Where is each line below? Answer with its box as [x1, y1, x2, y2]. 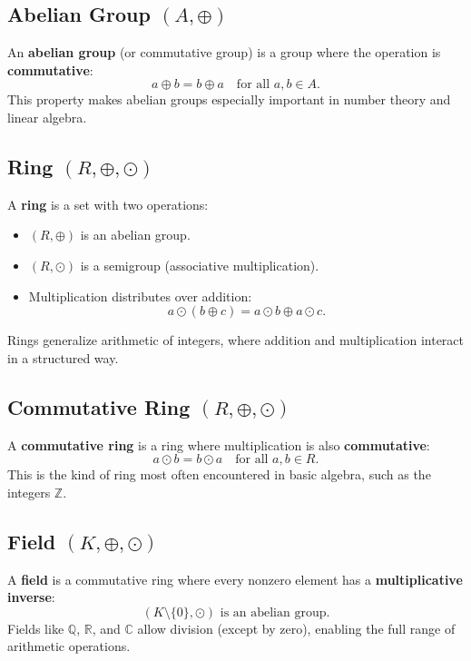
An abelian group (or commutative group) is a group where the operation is [7, 43, 441, 62]
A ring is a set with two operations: [7, 194, 209, 213]
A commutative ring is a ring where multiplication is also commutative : [7, 435, 430, 454]
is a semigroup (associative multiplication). [80, 255, 319, 274]
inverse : [7, 587, 55, 607]
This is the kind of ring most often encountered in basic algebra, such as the [7, 465, 431, 484]
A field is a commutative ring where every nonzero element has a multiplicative [7, 569, 463, 588]
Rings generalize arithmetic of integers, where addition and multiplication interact [7, 330, 465, 350]
